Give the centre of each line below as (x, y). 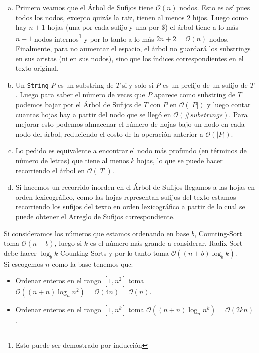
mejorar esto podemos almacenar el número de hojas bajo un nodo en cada (130, 124)
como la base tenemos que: (93, 263)
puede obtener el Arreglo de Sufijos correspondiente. (95, 216)
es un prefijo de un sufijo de (205, 85)
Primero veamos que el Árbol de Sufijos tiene (85, 7)
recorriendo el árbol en (50, 170)
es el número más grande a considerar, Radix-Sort (166, 243)
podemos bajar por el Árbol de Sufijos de (79, 105)
